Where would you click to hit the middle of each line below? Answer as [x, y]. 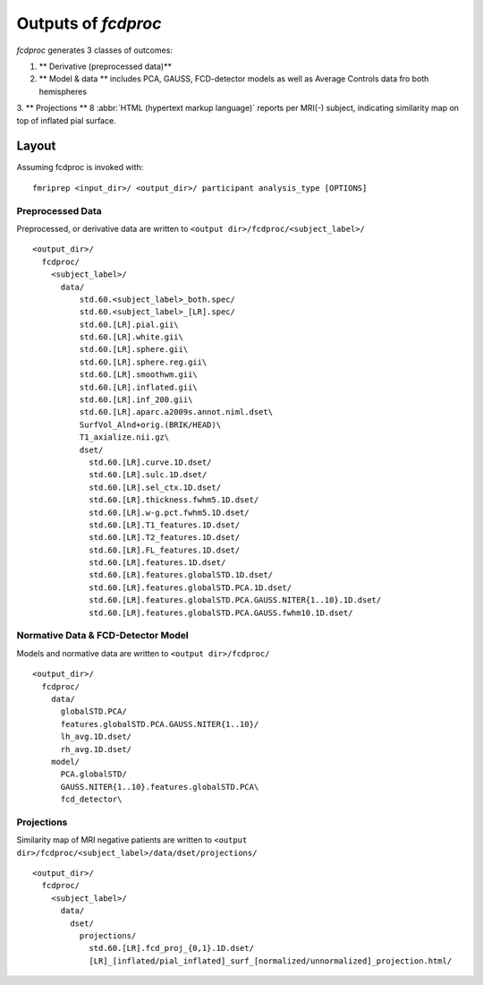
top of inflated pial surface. [66, 120]
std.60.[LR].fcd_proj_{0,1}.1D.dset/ [172, 948]
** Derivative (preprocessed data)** [105, 66]
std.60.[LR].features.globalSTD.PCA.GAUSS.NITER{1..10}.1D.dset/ [235, 600]
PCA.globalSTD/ [93, 774]
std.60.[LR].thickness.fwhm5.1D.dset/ [174, 500]
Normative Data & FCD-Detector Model [102, 636]
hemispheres [63, 91]
